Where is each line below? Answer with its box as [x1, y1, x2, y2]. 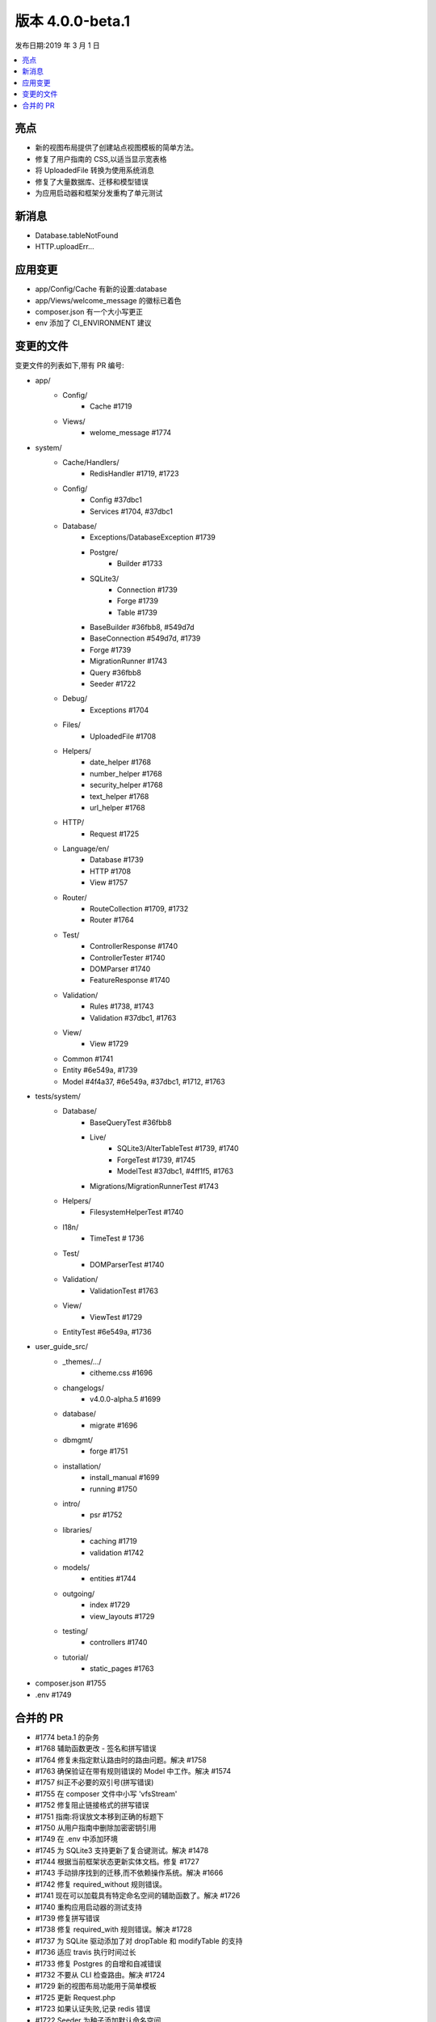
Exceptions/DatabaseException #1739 [90, 532, 216, 542]
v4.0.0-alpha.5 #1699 [90, 1394, 161, 1403]
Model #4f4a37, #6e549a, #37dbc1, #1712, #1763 [62, 1077, 225, 1086]
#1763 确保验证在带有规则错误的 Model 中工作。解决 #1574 [35, 1766, 232, 1775]
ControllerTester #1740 [90, 953, 166, 962]
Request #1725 [90, 829, 140, 839]
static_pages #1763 [90, 1664, 154, 1673]
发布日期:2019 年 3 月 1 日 [15, 40, 100, 50]
